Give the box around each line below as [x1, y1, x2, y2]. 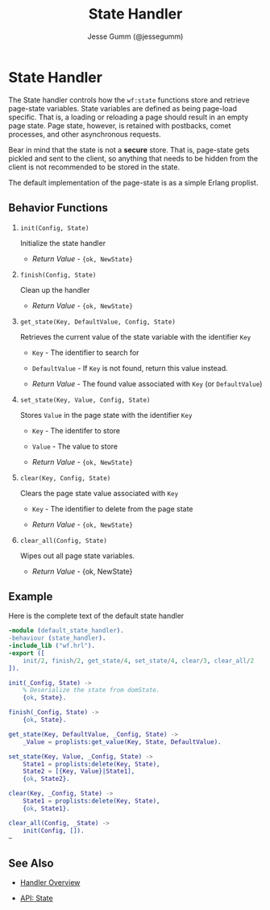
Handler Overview [19, 878, 81, 887]
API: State [19, 893, 54, 904]
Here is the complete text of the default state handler [8, 611, 185, 621]
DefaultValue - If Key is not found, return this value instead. [31, 363, 228, 373]
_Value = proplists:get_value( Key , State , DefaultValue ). [23, 737, 222, 746]
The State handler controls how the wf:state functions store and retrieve [8, 94, 250, 105]
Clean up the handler [19, 285, 90, 294]
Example [8, 590, 53, 603]
